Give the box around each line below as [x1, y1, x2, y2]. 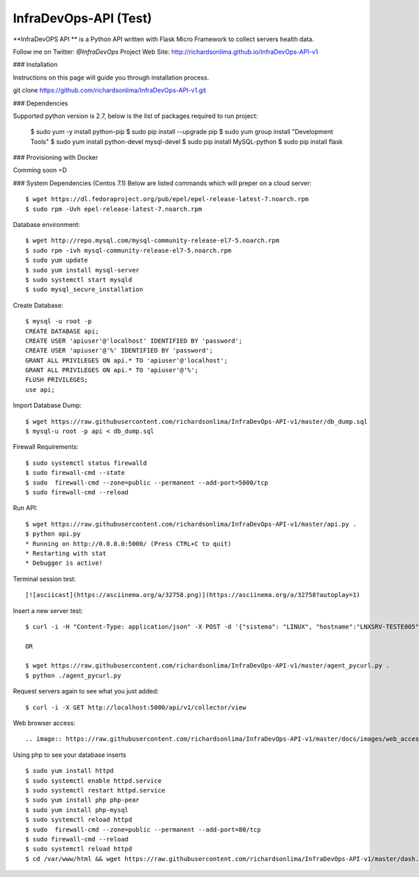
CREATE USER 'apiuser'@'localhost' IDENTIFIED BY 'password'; [25, 337, 243, 345]
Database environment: [13, 221, 80, 229]
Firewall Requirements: [13, 443, 79, 451]
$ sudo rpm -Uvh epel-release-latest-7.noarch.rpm [25, 205, 203, 213]
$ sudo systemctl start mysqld [25, 276, 133, 283]
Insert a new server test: [13, 606, 83, 614]
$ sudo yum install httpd [25, 767, 115, 775]
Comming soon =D [13, 166, 68, 175]
